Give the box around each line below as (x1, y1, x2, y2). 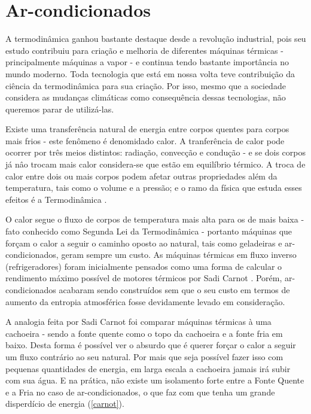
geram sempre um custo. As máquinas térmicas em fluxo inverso (61, 248, 297, 261)
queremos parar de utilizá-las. (5, 102, 114, 115)
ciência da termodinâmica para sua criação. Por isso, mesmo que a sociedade (5, 79, 286, 92)
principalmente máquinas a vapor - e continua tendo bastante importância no (5, 56, 289, 68)
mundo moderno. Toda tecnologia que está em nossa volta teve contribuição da (5, 67, 295, 80)
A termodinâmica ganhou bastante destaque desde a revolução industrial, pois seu (5, 32, 306, 45)
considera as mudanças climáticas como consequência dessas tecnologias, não (5, 91, 286, 103)
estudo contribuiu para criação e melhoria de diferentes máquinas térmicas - (5, 44, 283, 56)
